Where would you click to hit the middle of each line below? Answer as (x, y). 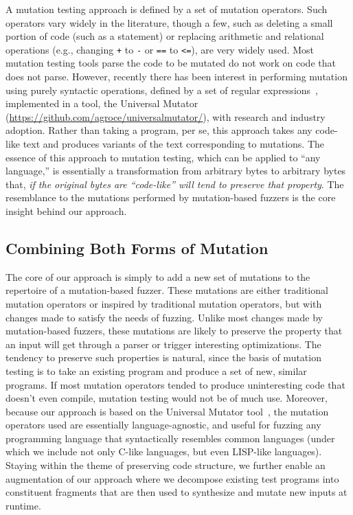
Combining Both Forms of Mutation (137, 248)
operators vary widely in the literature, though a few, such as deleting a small (169, 22)
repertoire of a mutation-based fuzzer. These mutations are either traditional (167, 290)
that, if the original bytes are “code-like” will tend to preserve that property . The (175, 184)
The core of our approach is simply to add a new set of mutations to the (158, 276)
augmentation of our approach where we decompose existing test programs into (172, 478)
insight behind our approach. (66, 210)
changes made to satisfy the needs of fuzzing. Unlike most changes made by (164, 317)
